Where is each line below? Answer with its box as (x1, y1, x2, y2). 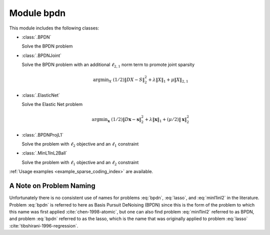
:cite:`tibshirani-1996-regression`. (9, 222, 78, 228)
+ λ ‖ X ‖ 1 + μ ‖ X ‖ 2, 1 (148, 77, 188, 83)
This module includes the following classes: (9, 25, 99, 31)
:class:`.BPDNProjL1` (21, 131, 63, 137)
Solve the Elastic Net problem (21, 101, 83, 107)
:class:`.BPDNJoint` (21, 52, 62, 58)
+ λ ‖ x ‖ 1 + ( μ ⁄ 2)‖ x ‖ (144, 116, 187, 123)
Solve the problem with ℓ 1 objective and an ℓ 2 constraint (21, 159, 139, 166)
